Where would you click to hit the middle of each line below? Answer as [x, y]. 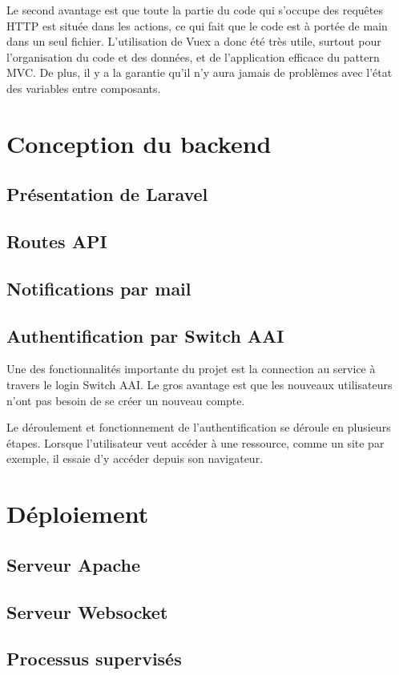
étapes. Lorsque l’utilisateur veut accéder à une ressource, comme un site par [195, 442]
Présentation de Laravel [107, 194]
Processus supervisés [94, 659]
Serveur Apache [73, 564]
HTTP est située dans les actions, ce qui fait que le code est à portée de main [197, 25]
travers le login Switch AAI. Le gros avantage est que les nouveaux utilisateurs [199, 385]
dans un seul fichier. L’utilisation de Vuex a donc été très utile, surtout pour [194, 41]
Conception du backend [139, 143]
